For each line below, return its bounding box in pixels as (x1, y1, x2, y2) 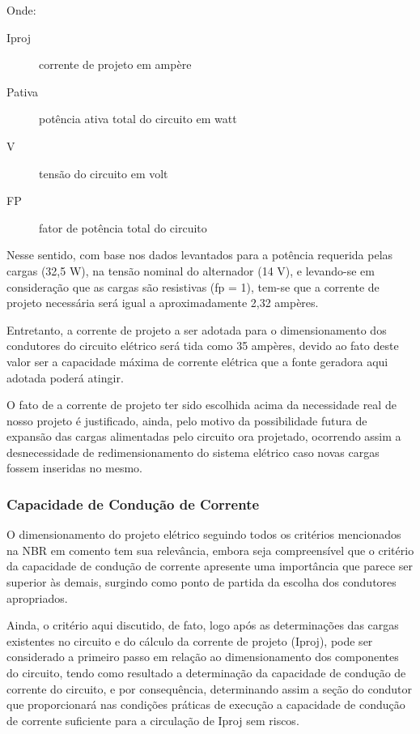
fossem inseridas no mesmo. (6, 459, 142, 476)
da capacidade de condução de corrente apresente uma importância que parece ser (6, 557, 414, 574)
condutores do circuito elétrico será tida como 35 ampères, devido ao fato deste (6, 337, 399, 354)
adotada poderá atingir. (6, 369, 124, 386)
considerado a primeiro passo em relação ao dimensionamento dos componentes (6, 648, 399, 665)
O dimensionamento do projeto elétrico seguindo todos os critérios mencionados (6, 526, 401, 543)
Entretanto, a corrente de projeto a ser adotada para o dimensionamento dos (6, 321, 387, 338)
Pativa (6, 83, 39, 100)
